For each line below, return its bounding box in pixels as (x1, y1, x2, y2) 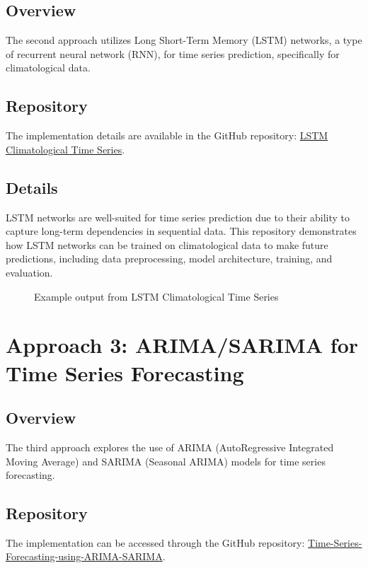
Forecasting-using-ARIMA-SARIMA (6, 549, 163, 564)
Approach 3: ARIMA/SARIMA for (6, 330, 359, 359)
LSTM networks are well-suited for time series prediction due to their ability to (6, 209, 350, 224)
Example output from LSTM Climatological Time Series (34, 289, 279, 303)
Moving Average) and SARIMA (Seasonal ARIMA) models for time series (6, 453, 326, 468)
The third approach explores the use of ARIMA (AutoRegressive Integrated (6, 439, 334, 454)
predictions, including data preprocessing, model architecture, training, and (6, 251, 333, 266)
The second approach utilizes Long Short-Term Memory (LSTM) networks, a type (6, 33, 362, 47)
